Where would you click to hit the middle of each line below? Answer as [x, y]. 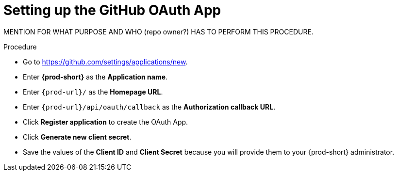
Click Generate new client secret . [77, 137]
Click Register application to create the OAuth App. [106, 122]
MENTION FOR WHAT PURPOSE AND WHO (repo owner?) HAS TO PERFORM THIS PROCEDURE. [158, 32]
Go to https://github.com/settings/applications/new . [105, 62]
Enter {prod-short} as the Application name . [95, 77]
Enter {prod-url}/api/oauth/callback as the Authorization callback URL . [149, 107]
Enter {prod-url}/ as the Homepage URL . [93, 92]
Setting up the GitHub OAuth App [112, 10]
